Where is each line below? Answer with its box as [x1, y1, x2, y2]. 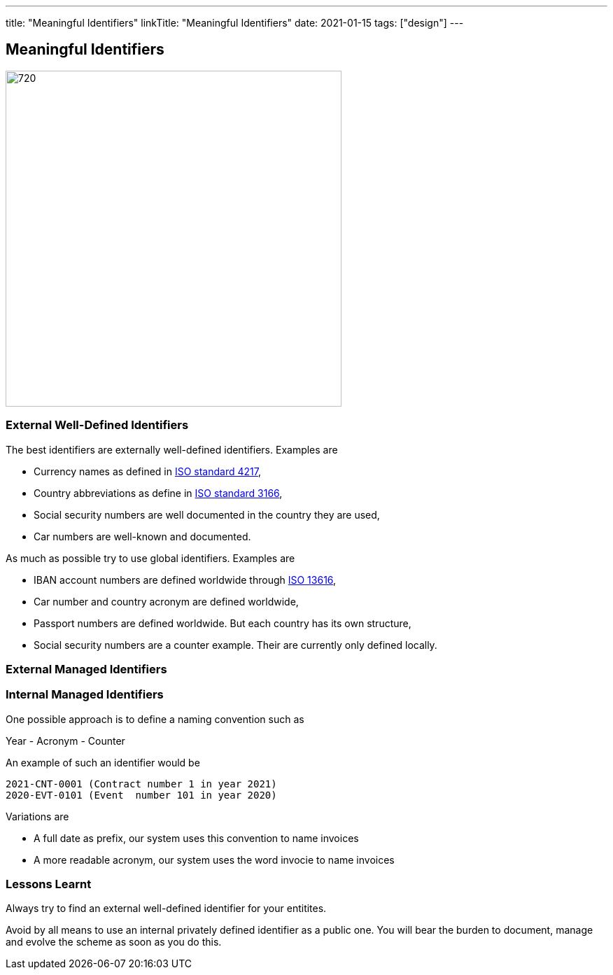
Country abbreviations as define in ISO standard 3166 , [34, 486, 283, 499]
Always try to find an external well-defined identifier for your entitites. [6, 902, 327, 915]
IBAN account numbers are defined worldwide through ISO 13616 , [34, 573, 337, 586]
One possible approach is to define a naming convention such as [6, 713, 304, 725]
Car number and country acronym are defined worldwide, [34, 595, 299, 608]
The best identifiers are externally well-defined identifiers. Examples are [6, 443, 338, 456]
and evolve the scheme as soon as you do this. [6, 936, 222, 948]
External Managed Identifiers [6, 661, 167, 676]
